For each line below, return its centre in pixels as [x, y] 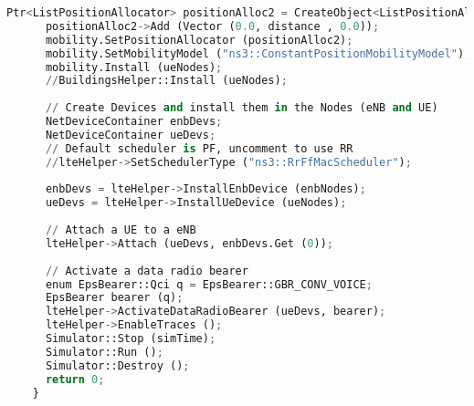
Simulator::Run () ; [104, 352]
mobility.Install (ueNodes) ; [134, 67]
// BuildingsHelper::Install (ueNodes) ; [166, 81]
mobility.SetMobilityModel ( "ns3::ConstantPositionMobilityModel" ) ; [258, 53]
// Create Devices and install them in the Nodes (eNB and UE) [242, 108]
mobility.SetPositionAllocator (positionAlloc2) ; [199, 40]
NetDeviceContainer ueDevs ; [131, 135]
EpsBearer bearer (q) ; [114, 298]
